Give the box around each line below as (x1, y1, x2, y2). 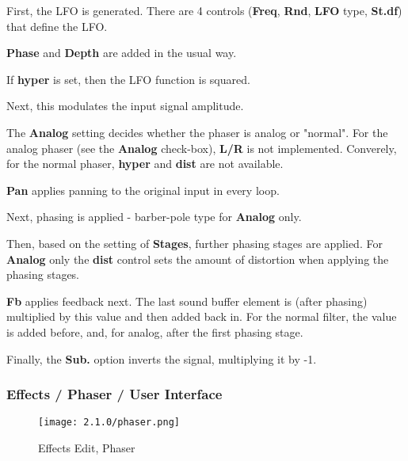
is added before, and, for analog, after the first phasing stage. (6, 323, 303, 340)
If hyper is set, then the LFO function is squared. (6, 70, 250, 87)
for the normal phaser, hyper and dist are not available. (6, 155, 284, 172)
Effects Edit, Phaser (38, 439, 135, 455)
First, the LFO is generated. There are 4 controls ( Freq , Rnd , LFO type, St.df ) (6, 2, 402, 18)
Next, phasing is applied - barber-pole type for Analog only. (6, 208, 302, 225)
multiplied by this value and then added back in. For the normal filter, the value (6, 308, 397, 325)
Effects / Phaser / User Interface (6, 384, 223, 404)
